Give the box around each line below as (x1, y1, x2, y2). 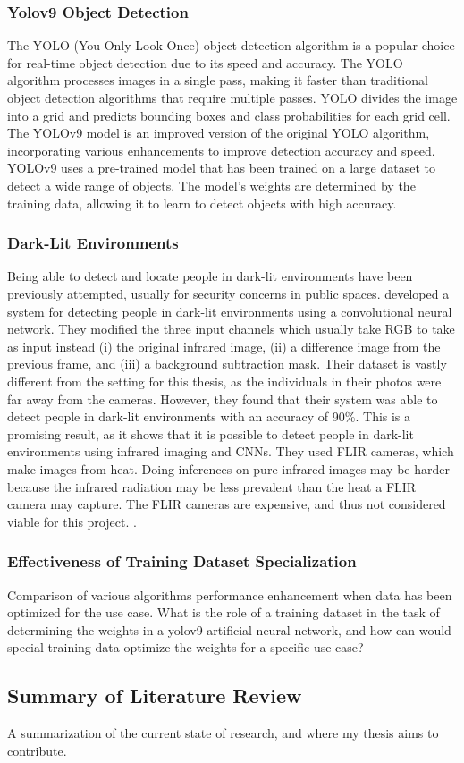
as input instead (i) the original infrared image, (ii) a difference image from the (7, 336, 441, 355)
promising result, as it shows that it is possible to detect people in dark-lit (7, 424, 414, 443)
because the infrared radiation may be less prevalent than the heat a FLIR (7, 477, 417, 496)
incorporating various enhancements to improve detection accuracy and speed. (7, 140, 435, 159)
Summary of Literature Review (7, 682, 302, 709)
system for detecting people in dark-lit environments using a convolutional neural (7, 301, 452, 320)
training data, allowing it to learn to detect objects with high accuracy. (7, 193, 397, 212)
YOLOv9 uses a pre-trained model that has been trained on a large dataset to (7, 158, 435, 177)
